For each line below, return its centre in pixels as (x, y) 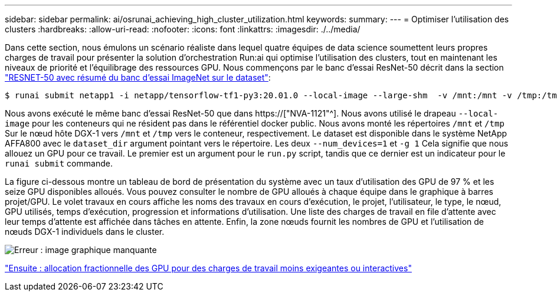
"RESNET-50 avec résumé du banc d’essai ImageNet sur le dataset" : (138, 77)
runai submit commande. (59, 163)
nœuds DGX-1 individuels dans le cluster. (85, 232)
